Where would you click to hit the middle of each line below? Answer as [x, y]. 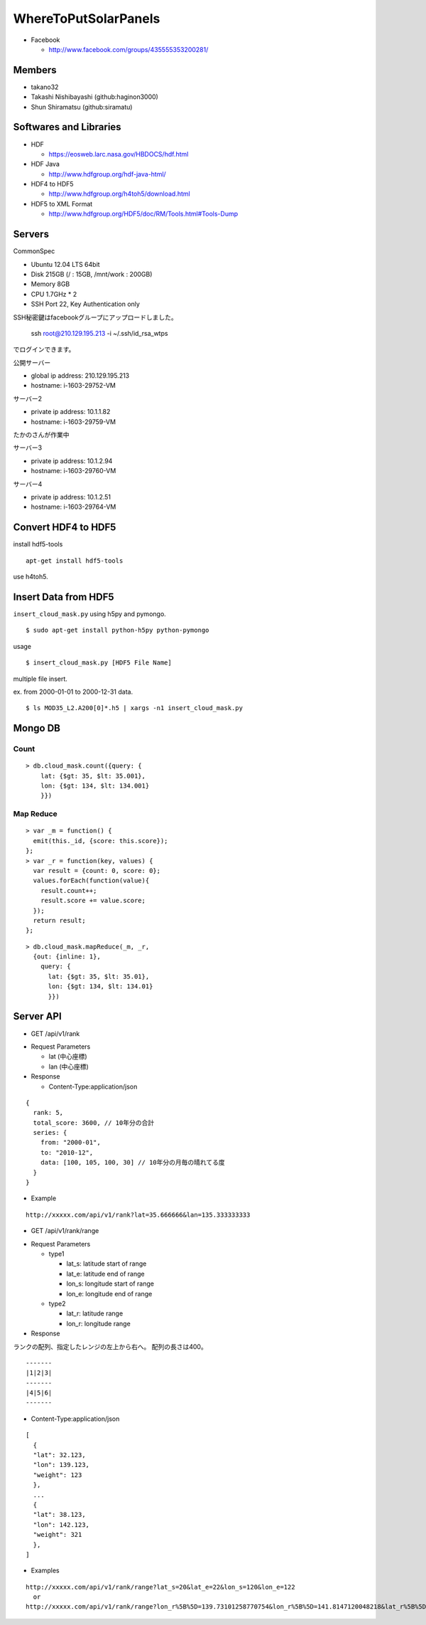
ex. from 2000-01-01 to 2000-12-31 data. [73, 692]
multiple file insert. [40, 679]
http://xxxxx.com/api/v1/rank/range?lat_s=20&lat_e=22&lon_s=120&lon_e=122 [160, 1587]
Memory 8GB [50, 284]
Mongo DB [37, 728]
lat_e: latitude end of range [105, 1274]
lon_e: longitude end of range [109, 1293]
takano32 [45, 87]
